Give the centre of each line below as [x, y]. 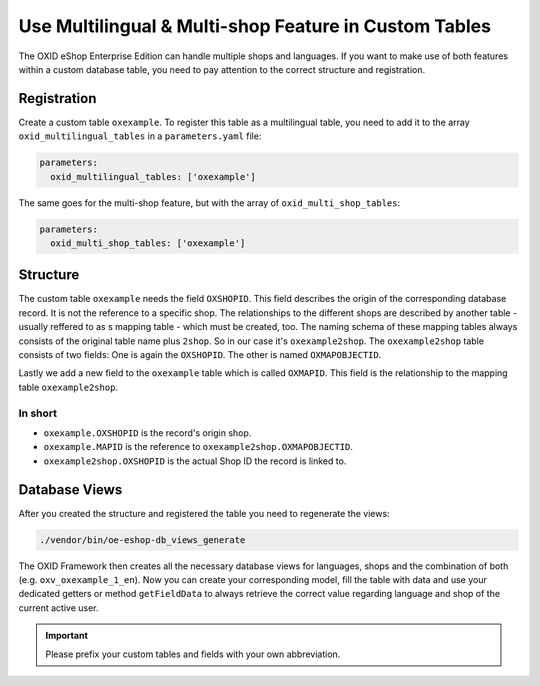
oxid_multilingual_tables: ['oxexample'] [153, 176]
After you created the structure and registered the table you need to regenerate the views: [204, 513]
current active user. [58, 607]
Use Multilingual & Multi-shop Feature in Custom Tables [255, 26]
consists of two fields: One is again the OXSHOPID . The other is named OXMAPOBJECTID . [200, 355]
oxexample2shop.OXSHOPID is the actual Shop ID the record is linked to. [195, 461]
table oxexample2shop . [68, 387]
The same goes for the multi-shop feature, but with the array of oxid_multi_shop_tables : [209, 202]
